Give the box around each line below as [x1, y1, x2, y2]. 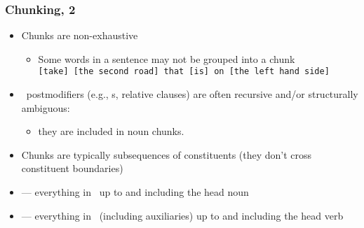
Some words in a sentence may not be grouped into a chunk [38, 51, 295, 66]
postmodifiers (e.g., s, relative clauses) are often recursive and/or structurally [26, 87, 358, 101]
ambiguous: [21, 100, 70, 115]
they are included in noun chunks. [38, 124, 184, 138]
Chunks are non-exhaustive [21, 28, 138, 43]
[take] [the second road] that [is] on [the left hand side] [38, 66, 330, 77]
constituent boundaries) [21, 161, 123, 176]
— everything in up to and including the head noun [21, 185, 249, 199]
